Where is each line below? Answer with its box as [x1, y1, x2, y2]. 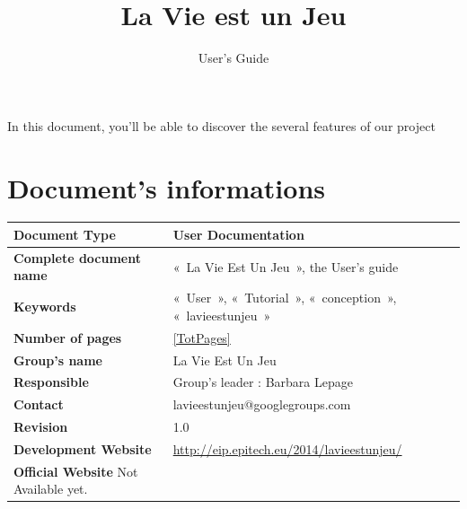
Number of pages [13, 328, 122, 347]
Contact [13, 395, 64, 414]
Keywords [13, 297, 76, 316]
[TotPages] [172, 328, 231, 347]
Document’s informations [7, 169, 326, 206]
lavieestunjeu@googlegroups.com [172, 395, 351, 414]
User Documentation [172, 224, 304, 243]
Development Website [13, 439, 152, 458]
